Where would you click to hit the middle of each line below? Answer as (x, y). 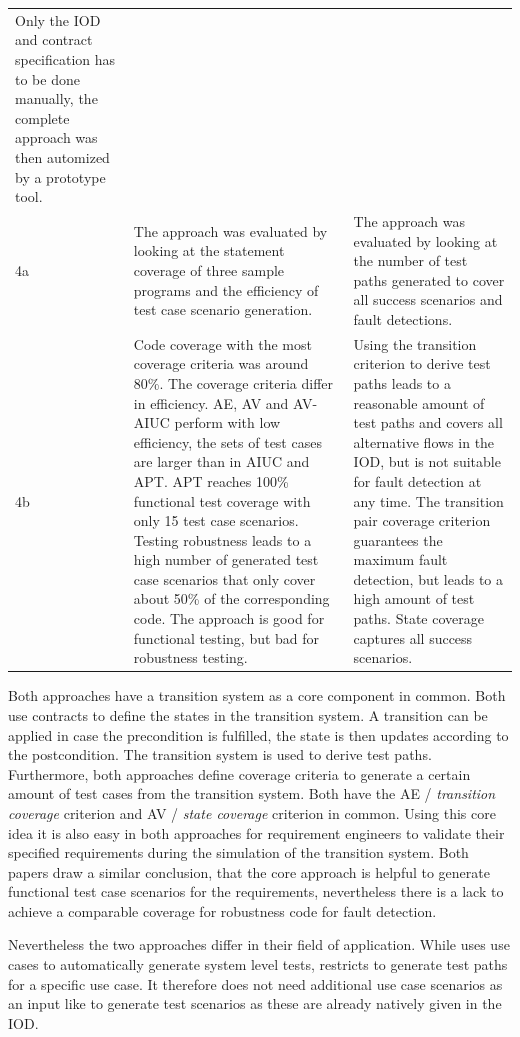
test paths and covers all (428, 422)
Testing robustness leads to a (222, 539)
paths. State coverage (418, 618)
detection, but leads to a (428, 578)
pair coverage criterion (422, 520)
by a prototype (60, 176)
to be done (47, 78)
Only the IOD (58, 19)
